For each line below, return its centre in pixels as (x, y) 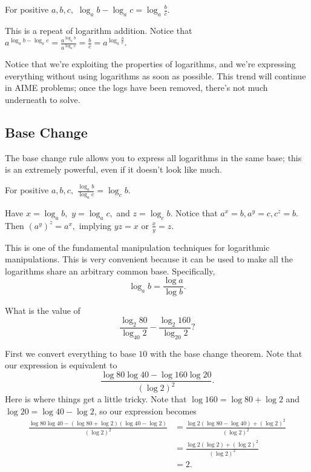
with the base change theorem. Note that (226, 353)
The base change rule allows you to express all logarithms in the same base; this (153, 157)
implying (95, 225)
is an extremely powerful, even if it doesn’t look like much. (113, 169)
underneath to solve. (43, 99)
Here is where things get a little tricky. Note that (96, 399)
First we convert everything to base (70, 353)
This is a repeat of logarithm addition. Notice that (99, 30)
